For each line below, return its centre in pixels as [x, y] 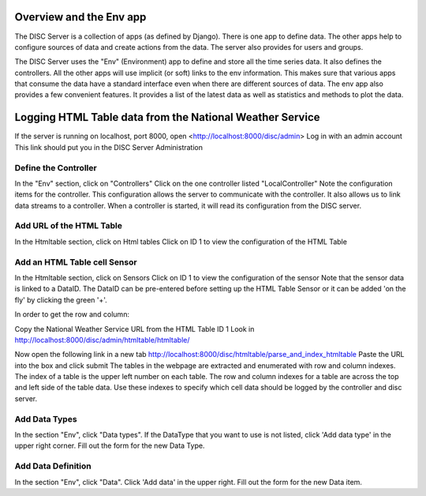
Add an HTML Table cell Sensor [76, 262]
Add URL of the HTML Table [68, 226]
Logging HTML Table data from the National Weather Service [167, 117]
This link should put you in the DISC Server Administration [108, 147]
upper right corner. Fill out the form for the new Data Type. [110, 445]
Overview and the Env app [80, 17]
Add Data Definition [53, 466]
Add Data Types [46, 419]
